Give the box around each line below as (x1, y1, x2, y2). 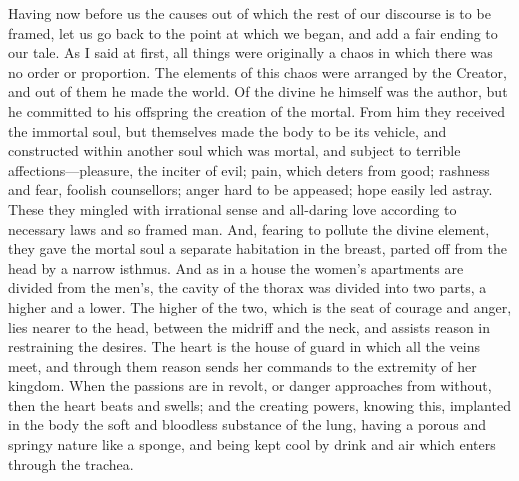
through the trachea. (8, 453, 134, 474)
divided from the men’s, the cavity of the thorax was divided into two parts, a (8, 277, 487, 298)
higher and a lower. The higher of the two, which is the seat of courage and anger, (8, 296, 512, 317)
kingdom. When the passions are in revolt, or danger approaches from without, (8, 375, 492, 396)
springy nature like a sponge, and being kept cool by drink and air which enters (8, 434, 496, 455)
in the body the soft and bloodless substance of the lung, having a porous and (8, 414, 487, 435)
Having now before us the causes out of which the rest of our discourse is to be (8, 3, 491, 23)
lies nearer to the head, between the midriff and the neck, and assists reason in (8, 316, 491, 337)
